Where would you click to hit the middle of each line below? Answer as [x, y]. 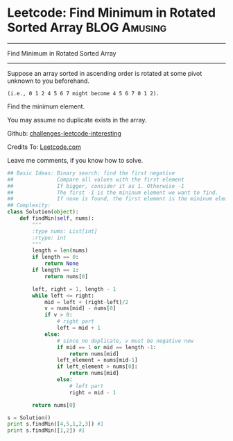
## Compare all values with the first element [96, 179]
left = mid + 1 [78, 328]
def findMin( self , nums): [57, 218]
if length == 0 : [55, 257]
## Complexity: [29, 206]
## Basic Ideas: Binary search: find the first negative [91, 173]
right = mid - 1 [93, 392]
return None [61, 264]
